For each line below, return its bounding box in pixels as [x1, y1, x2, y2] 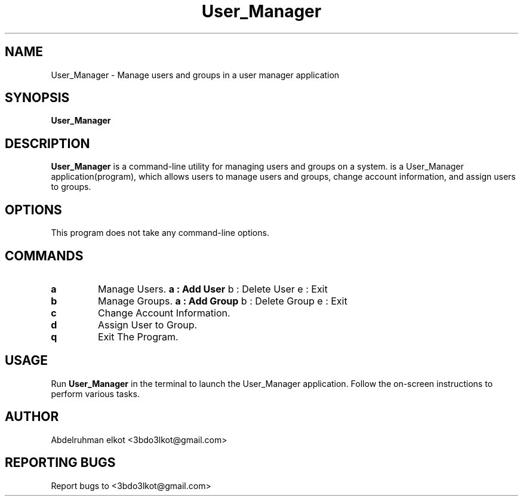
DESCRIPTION [5, 136, 90, 151]
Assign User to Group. [97, 318, 198, 331]
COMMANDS [5, 248, 84, 263]
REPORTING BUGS [5, 455, 116, 471]
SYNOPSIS [5, 90, 70, 106]
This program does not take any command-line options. [51, 228, 269, 238]
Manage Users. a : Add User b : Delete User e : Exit [97, 282, 328, 295]
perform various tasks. [51, 388, 140, 399]
